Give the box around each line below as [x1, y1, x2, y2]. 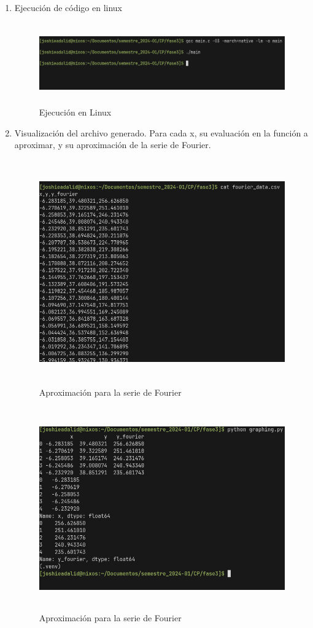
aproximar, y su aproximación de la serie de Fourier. [14, 138, 211, 151]
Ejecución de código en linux [14, 1, 123, 14]
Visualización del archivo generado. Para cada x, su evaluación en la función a [14, 126, 308, 139]
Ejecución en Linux [39, 106, 112, 119]
